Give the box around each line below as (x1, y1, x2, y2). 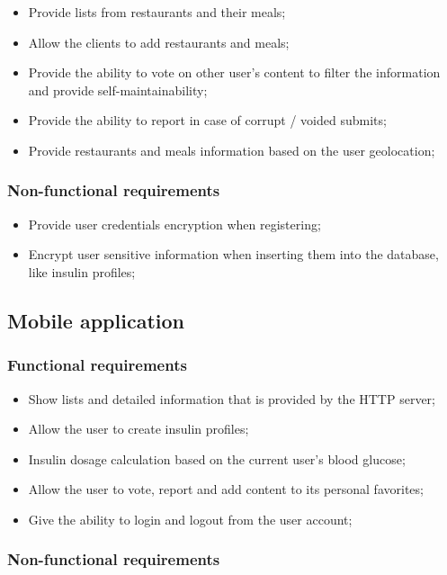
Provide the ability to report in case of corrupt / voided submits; (28, 111, 387, 130)
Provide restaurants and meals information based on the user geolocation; (28, 140, 435, 159)
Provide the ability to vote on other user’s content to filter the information (28, 63, 441, 82)
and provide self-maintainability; (28, 80, 208, 99)
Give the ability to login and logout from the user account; (28, 509, 353, 528)
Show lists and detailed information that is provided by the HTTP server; (28, 389, 435, 408)
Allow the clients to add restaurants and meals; (28, 32, 290, 51)
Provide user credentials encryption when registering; (28, 214, 321, 233)
